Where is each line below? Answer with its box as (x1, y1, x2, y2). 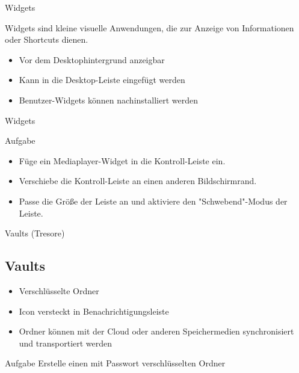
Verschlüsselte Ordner (19, 284, 99, 297)
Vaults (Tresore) (5, 227, 65, 239)
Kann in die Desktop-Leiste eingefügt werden (19, 73, 185, 86)
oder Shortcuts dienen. (5, 33, 88, 46)
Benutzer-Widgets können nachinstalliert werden (19, 93, 198, 106)
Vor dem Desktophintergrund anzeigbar (19, 53, 165, 66)
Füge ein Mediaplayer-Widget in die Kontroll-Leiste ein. (19, 154, 226, 167)
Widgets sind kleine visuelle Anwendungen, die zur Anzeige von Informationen (5, 21, 294, 34)
